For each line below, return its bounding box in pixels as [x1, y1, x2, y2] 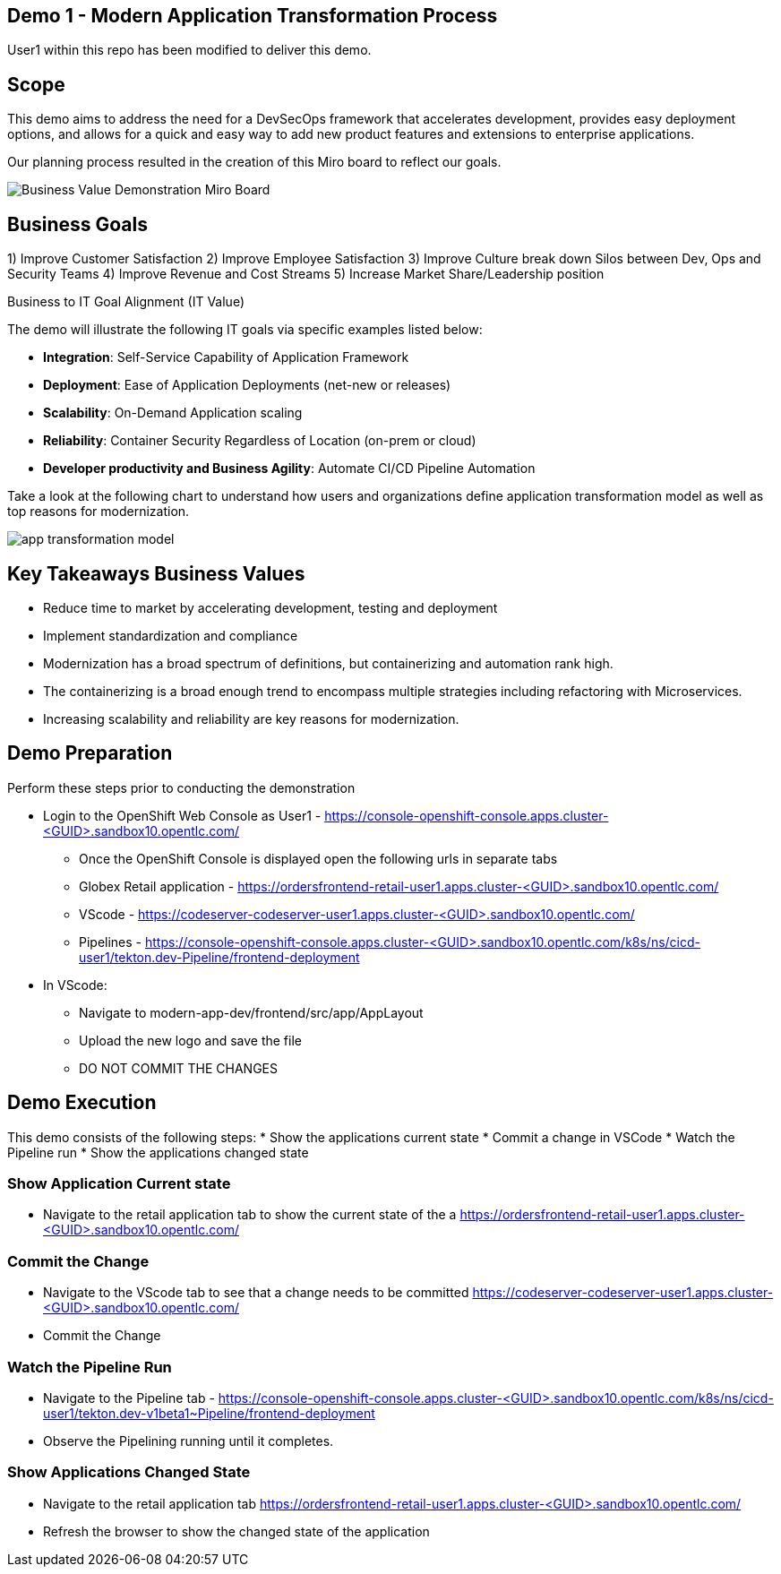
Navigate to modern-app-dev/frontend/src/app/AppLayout [79, 1004, 424, 1020]
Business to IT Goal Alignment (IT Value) [7, 294, 245, 310]
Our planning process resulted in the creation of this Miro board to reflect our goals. [7, 154, 502, 170]
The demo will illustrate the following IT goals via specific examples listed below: [7, 322, 483, 338]
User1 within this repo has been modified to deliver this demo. [7, 42, 372, 58]
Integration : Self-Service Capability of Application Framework [43, 349, 409, 366]
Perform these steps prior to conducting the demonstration [7, 779, 356, 796]
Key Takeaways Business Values [7, 562, 305, 585]
